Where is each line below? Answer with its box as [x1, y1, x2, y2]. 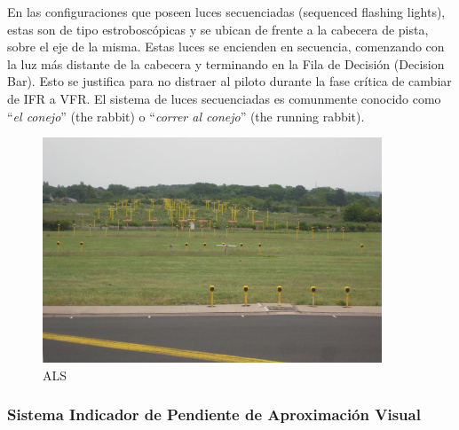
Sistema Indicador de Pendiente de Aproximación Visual [7, 403, 421, 426]
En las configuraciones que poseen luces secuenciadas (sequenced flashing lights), [7, 3, 446, 20]
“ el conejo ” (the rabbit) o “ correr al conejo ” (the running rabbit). [7, 106, 365, 125]
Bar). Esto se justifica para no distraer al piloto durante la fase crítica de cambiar [7, 72, 452, 90]
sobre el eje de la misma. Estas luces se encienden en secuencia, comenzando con [7, 37, 445, 56]
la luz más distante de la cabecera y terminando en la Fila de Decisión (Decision [7, 54, 445, 73]
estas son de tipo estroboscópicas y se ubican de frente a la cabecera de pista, [7, 20, 429, 38]
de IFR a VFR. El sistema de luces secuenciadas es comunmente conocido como [7, 89, 441, 107]
